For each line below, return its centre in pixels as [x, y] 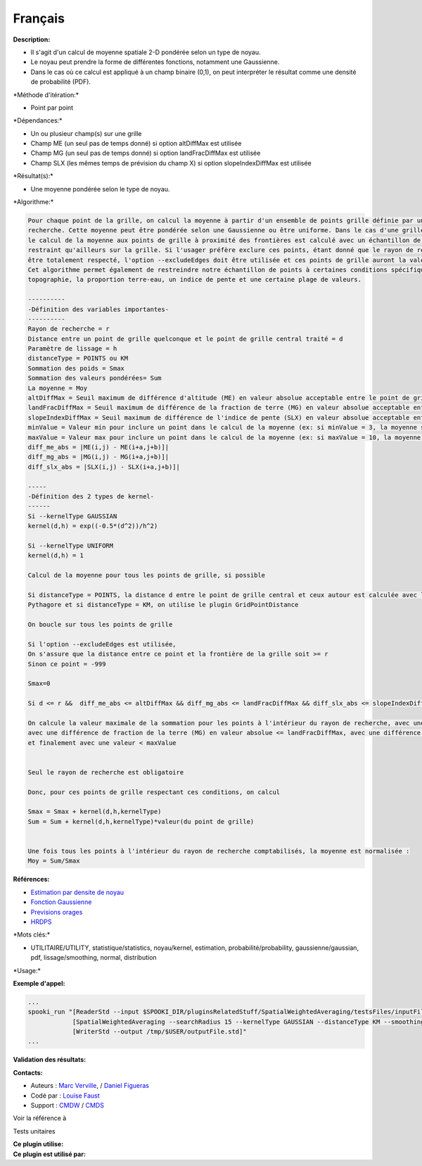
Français [39, 18]
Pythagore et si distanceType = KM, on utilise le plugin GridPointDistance [163, 605]
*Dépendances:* [38, 120]
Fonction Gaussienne [61, 902]
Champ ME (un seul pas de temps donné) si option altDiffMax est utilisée [136, 144]
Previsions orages [57, 912]
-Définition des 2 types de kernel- [91, 496]
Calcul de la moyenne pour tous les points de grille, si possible [147, 575]
